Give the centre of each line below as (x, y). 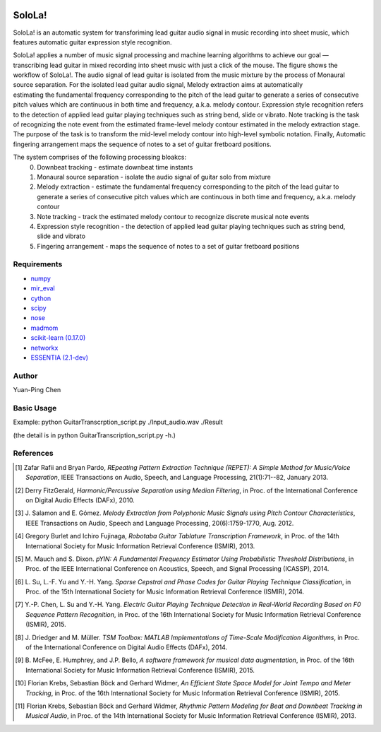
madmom (44, 328)
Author (25, 376)
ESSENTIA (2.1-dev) (59, 358)
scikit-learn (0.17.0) (58, 338)
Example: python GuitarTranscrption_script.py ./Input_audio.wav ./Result (118, 422)
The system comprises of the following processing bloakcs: (100, 157)
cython (41, 298)
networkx (44, 348)
